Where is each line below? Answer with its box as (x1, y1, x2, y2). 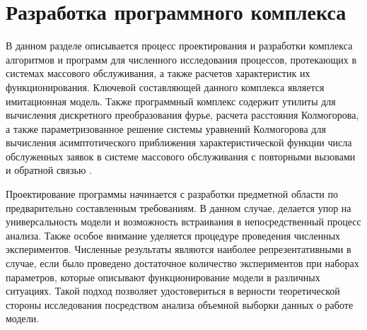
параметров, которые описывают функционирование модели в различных (6, 269, 320, 284)
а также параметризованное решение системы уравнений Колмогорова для (6, 121, 326, 136)
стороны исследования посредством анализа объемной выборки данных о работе (6, 297, 354, 312)
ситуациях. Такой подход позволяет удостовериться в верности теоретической (6, 283, 340, 298)
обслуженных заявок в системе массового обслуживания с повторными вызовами (6, 148, 356, 163)
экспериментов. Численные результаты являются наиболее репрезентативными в (6, 242, 351, 257)
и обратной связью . (6, 163, 92, 177)
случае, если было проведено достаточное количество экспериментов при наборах (6, 256, 359, 271)
